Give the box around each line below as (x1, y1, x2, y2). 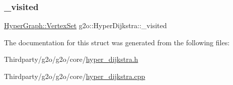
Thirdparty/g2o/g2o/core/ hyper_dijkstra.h (4, 54, 138, 64)
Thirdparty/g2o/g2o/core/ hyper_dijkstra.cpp (4, 71, 145, 81)
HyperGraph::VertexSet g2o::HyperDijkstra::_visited (4, 20, 167, 31)
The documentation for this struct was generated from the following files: (4, 37, 230, 47)
